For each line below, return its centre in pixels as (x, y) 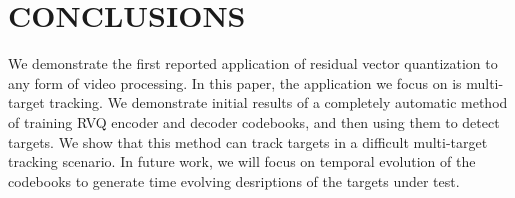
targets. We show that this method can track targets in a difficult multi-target (248, 141)
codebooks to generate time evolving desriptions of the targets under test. (234, 180)
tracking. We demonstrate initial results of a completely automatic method (278, 102)
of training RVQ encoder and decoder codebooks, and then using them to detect (254, 121)
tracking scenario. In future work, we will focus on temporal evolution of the (242, 161)
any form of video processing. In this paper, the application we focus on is (235, 82)
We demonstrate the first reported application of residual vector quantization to (253, 63)
